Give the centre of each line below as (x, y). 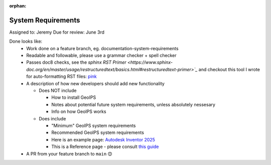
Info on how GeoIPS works (79, 112)
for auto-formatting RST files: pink (62, 76)
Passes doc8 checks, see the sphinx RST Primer (76, 62)
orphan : (18, 6)
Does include (52, 118)
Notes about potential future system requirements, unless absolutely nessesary (133, 104)
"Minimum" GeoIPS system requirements (94, 125)
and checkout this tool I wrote (229, 69)
